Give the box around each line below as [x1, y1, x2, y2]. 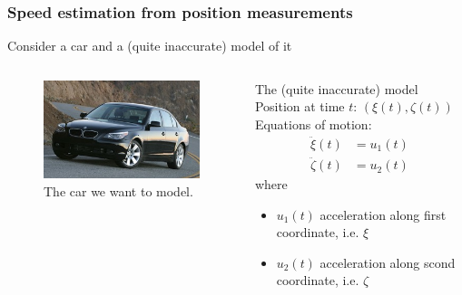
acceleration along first [319, 205, 447, 224]
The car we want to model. [44, 181, 193, 200]
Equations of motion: [254, 115, 372, 133]
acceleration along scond [319, 252, 456, 271]
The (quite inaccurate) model [254, 79, 418, 98]
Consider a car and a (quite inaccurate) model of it [7, 36, 292, 55]
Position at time [254, 97, 345, 116]
